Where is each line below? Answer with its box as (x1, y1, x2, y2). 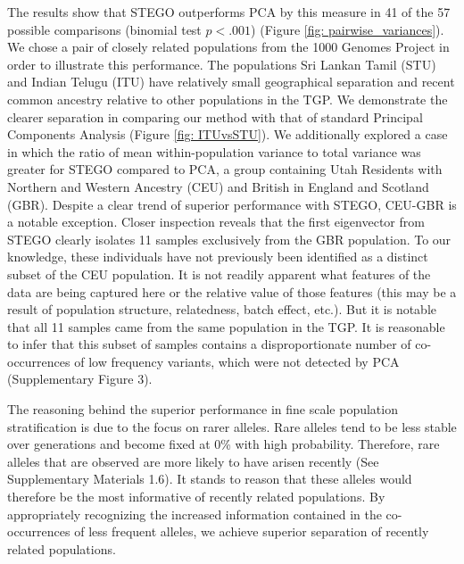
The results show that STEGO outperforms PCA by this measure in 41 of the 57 (7, 3, 451, 21)
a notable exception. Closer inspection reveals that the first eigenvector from (7, 212, 425, 231)
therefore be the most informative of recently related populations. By (7, 487, 385, 506)
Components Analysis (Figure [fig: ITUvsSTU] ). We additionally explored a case (7, 125, 448, 144)
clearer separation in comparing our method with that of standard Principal (7, 107, 423, 126)
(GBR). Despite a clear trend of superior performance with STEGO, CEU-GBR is (7, 195, 457, 213)
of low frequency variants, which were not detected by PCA (74, 352, 400, 370)
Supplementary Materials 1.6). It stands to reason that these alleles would (7, 469, 412, 488)
